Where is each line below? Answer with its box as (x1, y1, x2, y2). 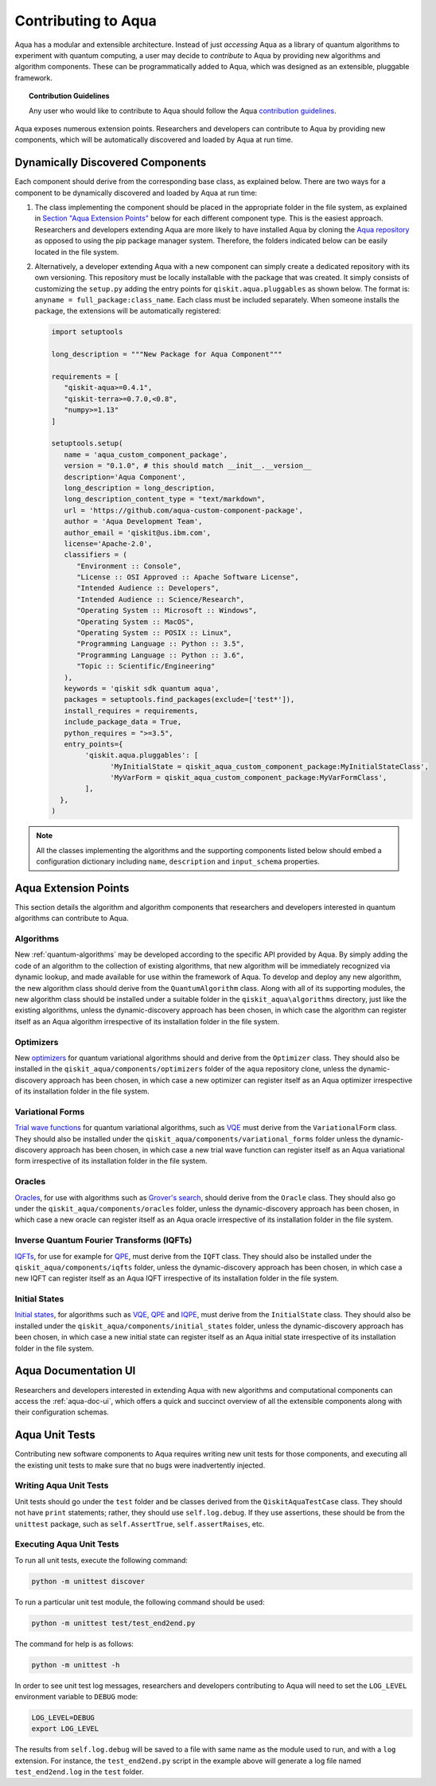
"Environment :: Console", (76, 561, 182, 571)
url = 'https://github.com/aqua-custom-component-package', (64, 505, 304, 515)
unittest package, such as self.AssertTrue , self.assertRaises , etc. (14, 1519, 265, 1528)
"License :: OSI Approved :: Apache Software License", (76, 573, 299, 582)
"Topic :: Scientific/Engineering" (76, 661, 216, 671)
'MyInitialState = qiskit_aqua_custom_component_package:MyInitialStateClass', (110, 762, 430, 771)
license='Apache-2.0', (64, 539, 153, 548)
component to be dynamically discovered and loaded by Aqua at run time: (14, 188, 258, 197)
